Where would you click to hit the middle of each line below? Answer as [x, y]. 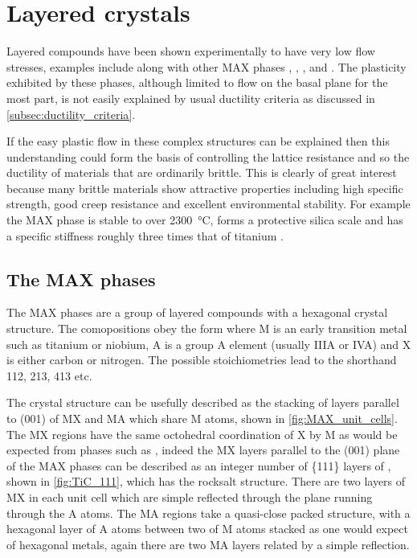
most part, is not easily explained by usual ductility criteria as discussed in [191, 98]
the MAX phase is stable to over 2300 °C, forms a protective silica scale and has [205, 220]
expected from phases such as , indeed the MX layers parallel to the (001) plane [203, 450]
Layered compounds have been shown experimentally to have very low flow [191, 51]
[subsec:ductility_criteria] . [71, 114]
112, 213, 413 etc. [49, 375]
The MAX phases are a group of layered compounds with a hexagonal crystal [197, 312]
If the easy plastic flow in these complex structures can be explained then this [198, 141]
